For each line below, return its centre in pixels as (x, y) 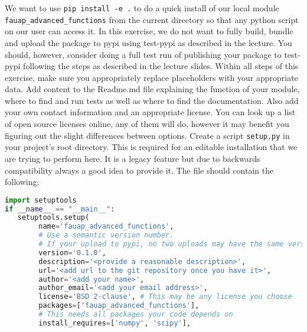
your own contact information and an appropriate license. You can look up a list (150, 112)
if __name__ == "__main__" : (60, 209)
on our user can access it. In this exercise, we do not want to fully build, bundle (149, 31)
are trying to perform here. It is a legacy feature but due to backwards (133, 158)
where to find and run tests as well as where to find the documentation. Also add (152, 100)
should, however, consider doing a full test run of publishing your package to (143, 54)
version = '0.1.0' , (72, 253)
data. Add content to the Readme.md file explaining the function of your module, (152, 89)
